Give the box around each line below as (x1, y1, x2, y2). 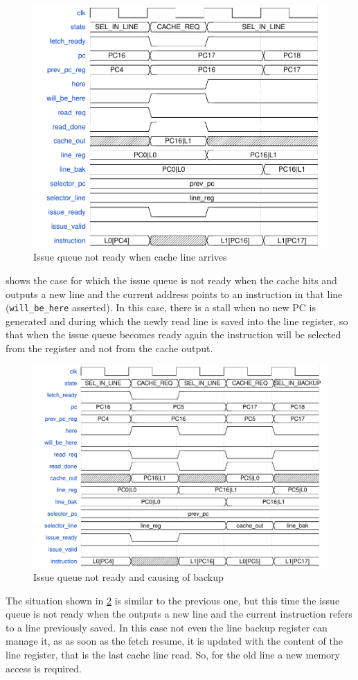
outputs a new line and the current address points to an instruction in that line (6, 286, 343, 301)
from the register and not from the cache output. (6, 340, 213, 355)
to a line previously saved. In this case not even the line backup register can (6, 620, 328, 634)
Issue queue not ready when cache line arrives (33, 250, 227, 264)
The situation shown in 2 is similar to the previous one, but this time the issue (6, 593, 340, 607)
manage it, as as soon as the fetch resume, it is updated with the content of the (6, 634, 343, 648)
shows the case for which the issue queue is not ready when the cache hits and (6, 272, 337, 287)
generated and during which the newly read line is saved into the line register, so (6, 313, 348, 328)
